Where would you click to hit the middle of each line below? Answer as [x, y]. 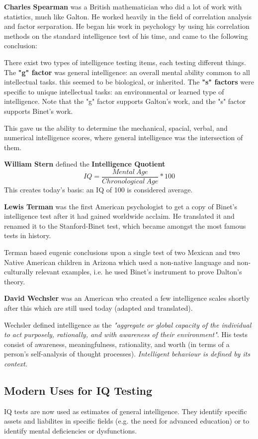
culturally [19, 272]
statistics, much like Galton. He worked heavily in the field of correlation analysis [128, 16]
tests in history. [28, 235]
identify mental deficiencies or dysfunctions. [71, 430]
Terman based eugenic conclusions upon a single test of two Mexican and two [122, 252]
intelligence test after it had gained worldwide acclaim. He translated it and [119, 216]
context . [16, 363]
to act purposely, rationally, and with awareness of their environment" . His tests [126, 334]
